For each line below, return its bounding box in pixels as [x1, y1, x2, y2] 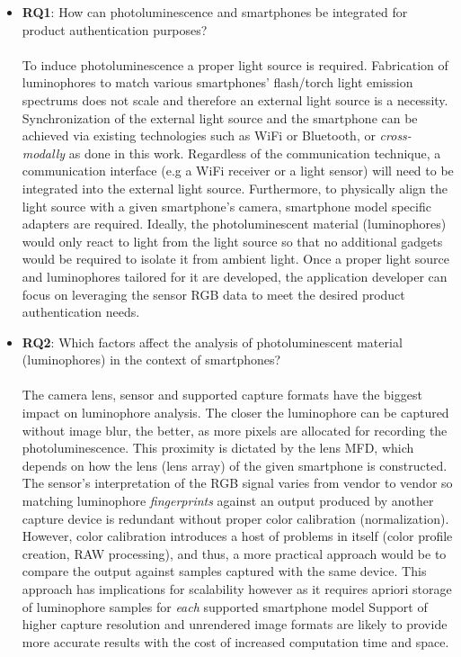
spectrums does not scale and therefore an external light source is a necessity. [22, 90, 448, 109]
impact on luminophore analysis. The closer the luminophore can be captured [22, 403, 449, 422]
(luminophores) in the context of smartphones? [22, 350, 281, 369]
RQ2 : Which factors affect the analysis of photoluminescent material [22, 332, 403, 351]
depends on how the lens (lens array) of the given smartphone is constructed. [22, 455, 448, 474]
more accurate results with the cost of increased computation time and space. [22, 632, 449, 651]
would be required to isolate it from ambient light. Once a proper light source [22, 249, 450, 268]
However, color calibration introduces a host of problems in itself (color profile [22, 526, 453, 545]
